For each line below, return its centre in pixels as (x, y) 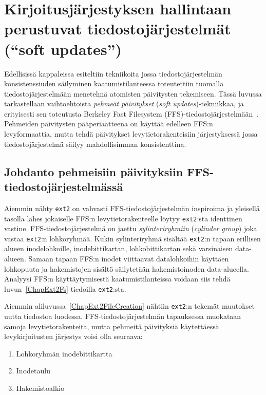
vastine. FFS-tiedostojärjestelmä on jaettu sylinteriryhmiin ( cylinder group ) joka (131, 228)
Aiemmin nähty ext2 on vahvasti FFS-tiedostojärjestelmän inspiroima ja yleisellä (132, 208)
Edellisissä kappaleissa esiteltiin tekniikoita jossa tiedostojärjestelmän (113, 73)
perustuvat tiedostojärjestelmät (118, 29)
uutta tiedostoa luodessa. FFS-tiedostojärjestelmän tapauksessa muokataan (123, 316)
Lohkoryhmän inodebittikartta (64, 353)
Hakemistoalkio (40, 388)
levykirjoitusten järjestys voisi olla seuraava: (73, 336)
